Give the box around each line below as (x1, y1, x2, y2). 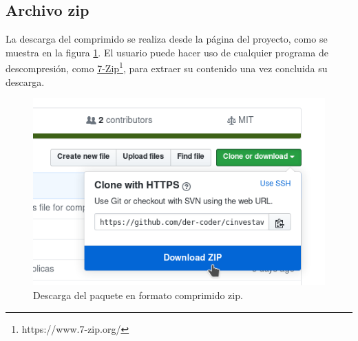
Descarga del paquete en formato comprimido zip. (33, 288, 243, 302)
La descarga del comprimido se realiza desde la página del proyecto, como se (6, 32, 328, 46)
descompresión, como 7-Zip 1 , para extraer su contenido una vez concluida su (6, 59, 328, 76)
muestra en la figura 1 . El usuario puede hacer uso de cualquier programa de (6, 45, 328, 59)
